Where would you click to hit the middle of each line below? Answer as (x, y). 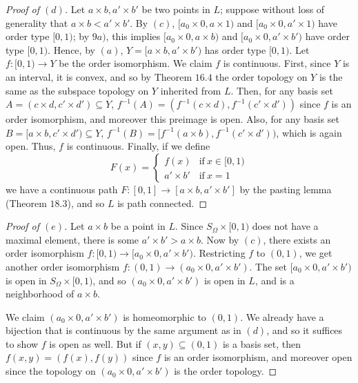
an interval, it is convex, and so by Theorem (99, 76)
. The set (268, 266)
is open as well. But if (95, 343)
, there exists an (297, 239)
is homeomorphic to (165, 316)
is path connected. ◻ (162, 203)
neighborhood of (40, 294)
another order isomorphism (63, 266)
